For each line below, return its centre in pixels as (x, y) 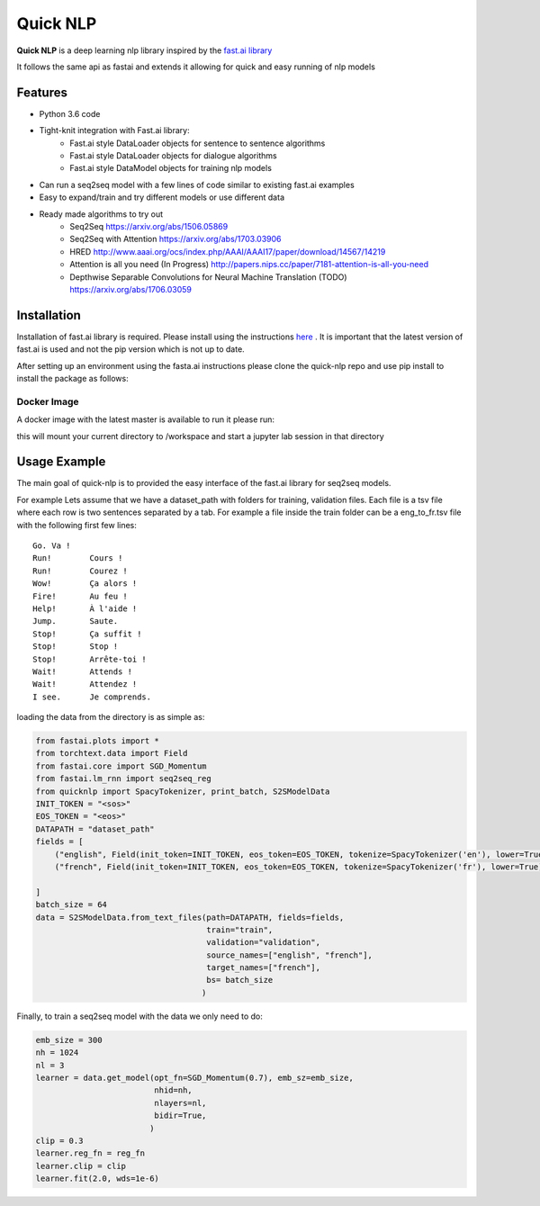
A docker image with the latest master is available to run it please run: (145, 419)
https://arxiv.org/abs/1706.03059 (131, 289)
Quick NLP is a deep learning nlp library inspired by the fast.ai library (144, 50)
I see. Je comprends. (92, 697)
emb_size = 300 (69, 1040)
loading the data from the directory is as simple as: (111, 717)
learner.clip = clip (81, 1166)
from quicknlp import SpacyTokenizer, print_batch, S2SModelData (183, 791)
